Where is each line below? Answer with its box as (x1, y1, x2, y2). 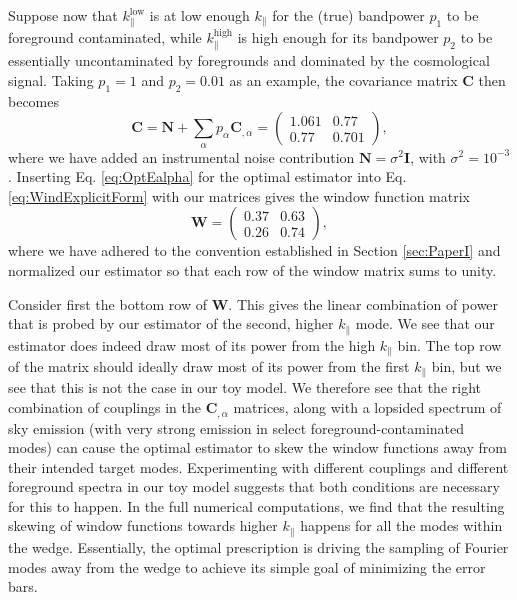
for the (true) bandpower (272, 5, 425, 25)
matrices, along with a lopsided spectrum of (233, 397, 502, 418)
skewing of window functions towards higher (8, 515, 278, 536)
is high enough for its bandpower (237, 26, 439, 47)
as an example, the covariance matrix (229, 69, 458, 90)
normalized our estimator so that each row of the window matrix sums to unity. (8, 259, 497, 280)
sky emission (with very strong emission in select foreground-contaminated (8, 417, 465, 438)
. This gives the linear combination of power (228, 293, 499, 314)
